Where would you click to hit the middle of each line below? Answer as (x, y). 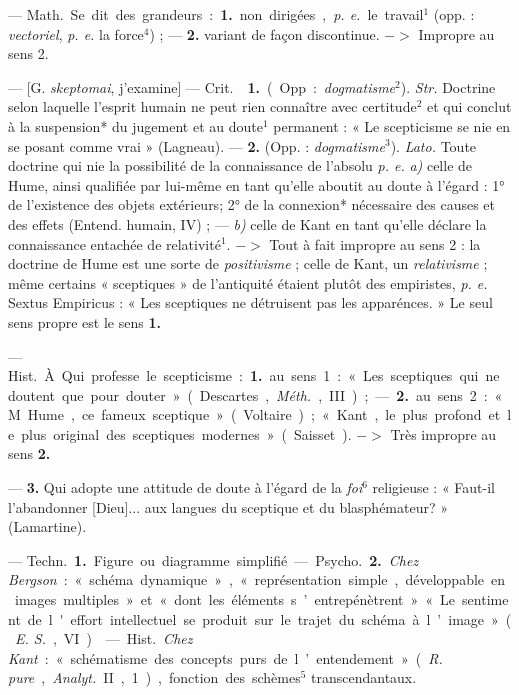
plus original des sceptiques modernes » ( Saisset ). (186, 433)
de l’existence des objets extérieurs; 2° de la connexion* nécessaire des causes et (252, 204)
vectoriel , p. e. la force (76, 33)
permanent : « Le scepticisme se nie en (392, 125)
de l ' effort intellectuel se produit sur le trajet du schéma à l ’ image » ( (269, 618)
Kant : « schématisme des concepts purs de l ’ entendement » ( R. (225, 657)
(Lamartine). (47, 526)
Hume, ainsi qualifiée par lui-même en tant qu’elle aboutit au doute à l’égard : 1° (256, 184)
